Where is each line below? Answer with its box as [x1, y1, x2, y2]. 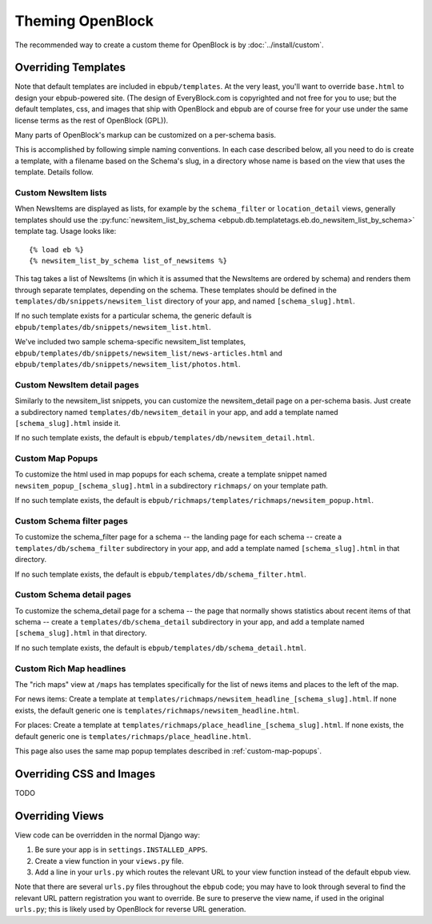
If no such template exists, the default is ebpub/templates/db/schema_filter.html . [14, 569, 307, 579]
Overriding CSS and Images [14, 767, 156, 781]
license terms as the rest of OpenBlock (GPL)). [14, 115, 169, 125]
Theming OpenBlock [14, 12, 154, 30]
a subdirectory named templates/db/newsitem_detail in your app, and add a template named [14, 407, 339, 416]
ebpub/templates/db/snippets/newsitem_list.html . [14, 322, 211, 331]
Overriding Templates [14, 61, 126, 74]
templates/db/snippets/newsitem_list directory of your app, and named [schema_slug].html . [14, 296, 355, 306]
